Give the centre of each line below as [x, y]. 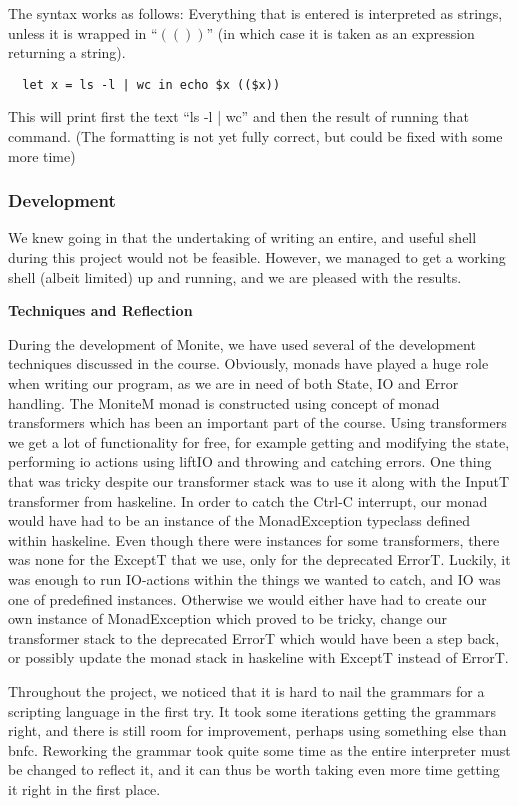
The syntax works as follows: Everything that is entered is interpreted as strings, [255, 13]
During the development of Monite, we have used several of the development [242, 343]
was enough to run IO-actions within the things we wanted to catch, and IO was [254, 578]
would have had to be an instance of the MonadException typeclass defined [239, 520]
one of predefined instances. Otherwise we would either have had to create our [247, 598]
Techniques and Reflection [100, 310]
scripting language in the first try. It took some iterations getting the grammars [252, 710]
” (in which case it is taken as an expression [340, 32]
